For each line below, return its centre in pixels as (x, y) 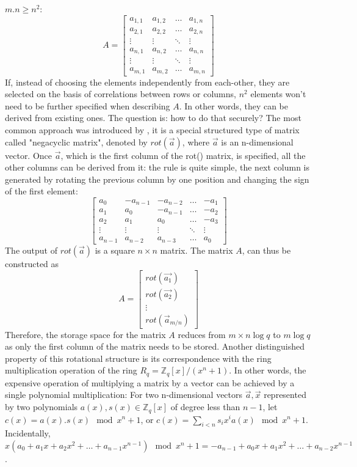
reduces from (202, 334)
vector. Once (29, 155)
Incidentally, (28, 433)
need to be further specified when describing (88, 105)
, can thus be (266, 250)
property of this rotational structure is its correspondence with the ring (138, 358)
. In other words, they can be (233, 105)
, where (196, 142)
